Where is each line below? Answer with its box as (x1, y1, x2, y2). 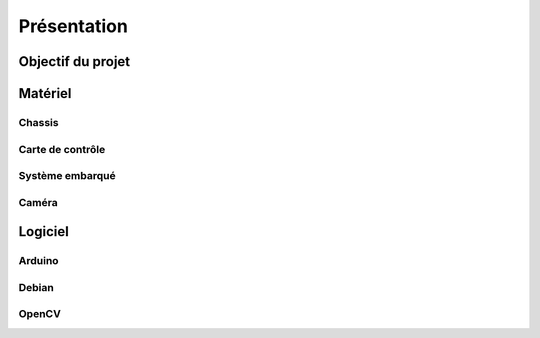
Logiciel (18, 223, 69, 240)
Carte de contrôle (18, 142, 106, 156)
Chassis (18, 115, 59, 129)
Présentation (18, 15, 129, 37)
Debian (18, 280, 54, 294)
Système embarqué (18, 169, 116, 183)
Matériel (18, 85, 72, 102)
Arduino (18, 254, 59, 268)
